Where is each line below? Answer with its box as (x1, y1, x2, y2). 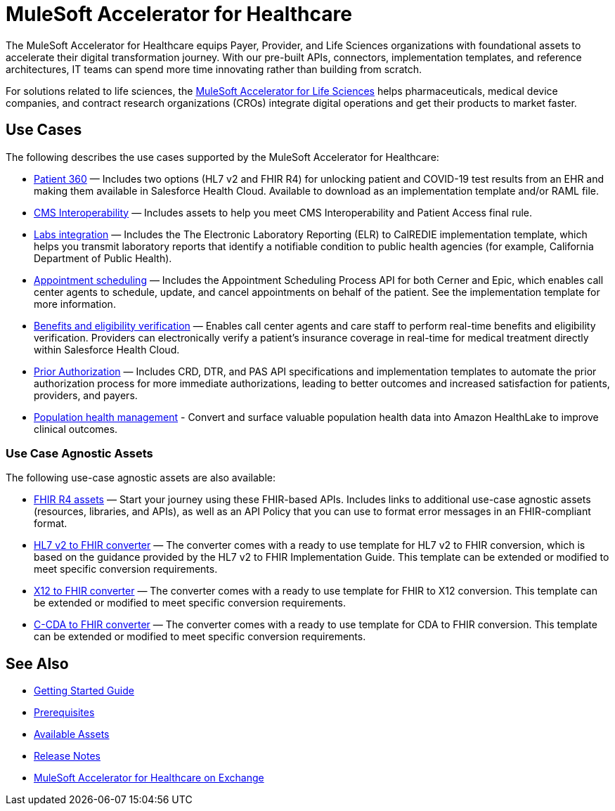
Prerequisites (34, 706, 95, 719)
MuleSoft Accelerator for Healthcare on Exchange (34, 772, 264, 784)
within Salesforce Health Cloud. (34, 343, 180, 356)
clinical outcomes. (34, 422, 118, 435)
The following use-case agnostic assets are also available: (6, 472, 276, 484)
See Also (6, 654, 69, 673)
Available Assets (34, 728, 110, 741)
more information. (34, 297, 116, 310)
